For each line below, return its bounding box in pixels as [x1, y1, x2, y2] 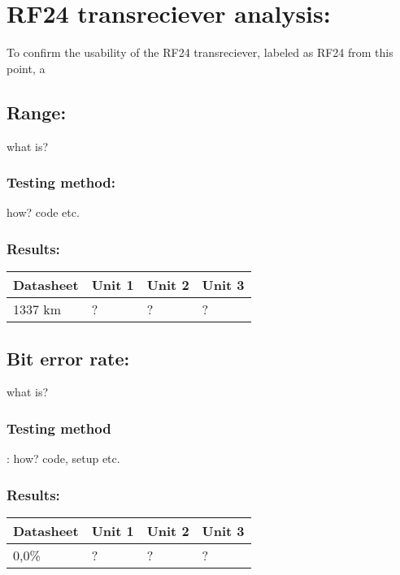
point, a [7, 59, 46, 76]
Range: [7, 99, 67, 124]
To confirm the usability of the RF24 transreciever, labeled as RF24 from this [7, 44, 393, 61]
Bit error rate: [7, 345, 130, 370]
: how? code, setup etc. [7, 450, 120, 467]
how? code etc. [7, 204, 80, 221]
